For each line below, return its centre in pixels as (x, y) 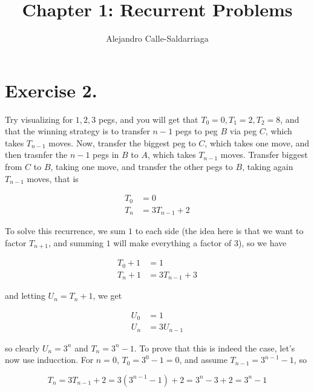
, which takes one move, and (257, 142)
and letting (25, 296)
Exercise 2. (51, 90)
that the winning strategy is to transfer (77, 131)
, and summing (76, 242)
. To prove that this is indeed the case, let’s (214, 348)
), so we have (262, 242)
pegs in (106, 155)
